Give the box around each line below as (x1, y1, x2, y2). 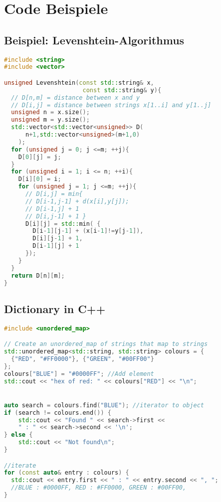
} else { (4, 431, 33, 439)
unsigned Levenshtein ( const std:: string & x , (4, 79, 154, 86)
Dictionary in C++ (4, 301, 106, 316)
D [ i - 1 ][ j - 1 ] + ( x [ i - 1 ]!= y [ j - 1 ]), (32, 227, 144, 235)
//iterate (4, 462, 36, 469)
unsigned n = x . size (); (11, 109, 90, 116)
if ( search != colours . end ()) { (4, 409, 111, 416)
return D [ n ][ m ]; (11, 272, 65, 279)
